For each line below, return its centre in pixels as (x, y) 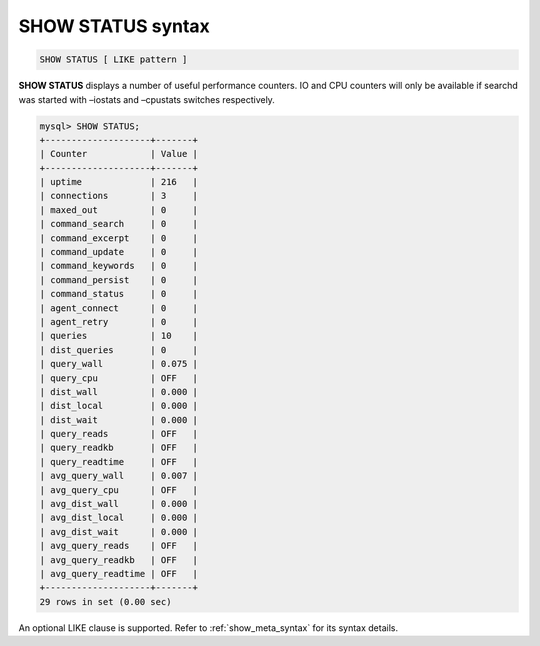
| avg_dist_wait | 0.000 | (119, 531)
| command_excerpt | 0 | (119, 238)
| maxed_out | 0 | (119, 209)
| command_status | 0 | (119, 294)
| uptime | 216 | (119, 182)
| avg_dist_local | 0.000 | (119, 518)
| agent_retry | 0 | (119, 321)
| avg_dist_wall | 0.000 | (119, 504)
